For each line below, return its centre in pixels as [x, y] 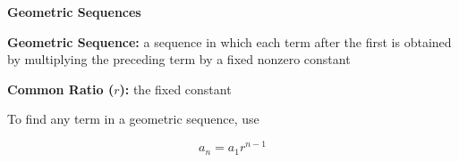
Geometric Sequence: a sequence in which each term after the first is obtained [229, 41]
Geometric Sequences [74, 12]
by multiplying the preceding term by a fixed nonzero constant [179, 59]
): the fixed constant [175, 89]
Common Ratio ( [61, 89]
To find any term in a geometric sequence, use [133, 119]
